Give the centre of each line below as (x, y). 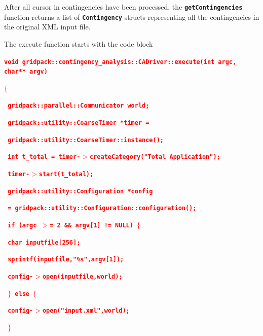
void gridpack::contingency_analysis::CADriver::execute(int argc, (120, 62)
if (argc (22, 225)
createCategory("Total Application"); (155, 157)
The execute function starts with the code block (79, 43)
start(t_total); (66, 174)
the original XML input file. (47, 27)
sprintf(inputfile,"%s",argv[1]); (66, 260)
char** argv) (26, 72)
